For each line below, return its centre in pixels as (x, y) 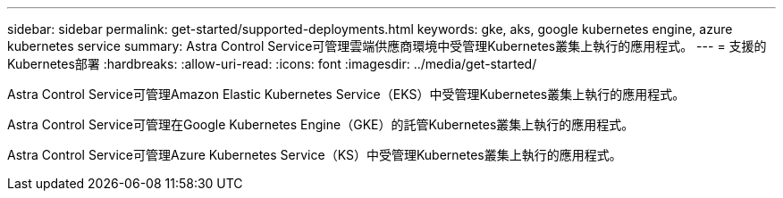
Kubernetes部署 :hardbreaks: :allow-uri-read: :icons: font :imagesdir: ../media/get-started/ (272, 64)
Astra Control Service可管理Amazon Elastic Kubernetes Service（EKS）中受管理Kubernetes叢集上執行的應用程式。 (346, 94)
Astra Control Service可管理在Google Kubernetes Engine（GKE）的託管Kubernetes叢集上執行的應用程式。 (321, 124)
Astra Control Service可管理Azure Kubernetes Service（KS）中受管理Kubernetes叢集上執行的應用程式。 (315, 155)
